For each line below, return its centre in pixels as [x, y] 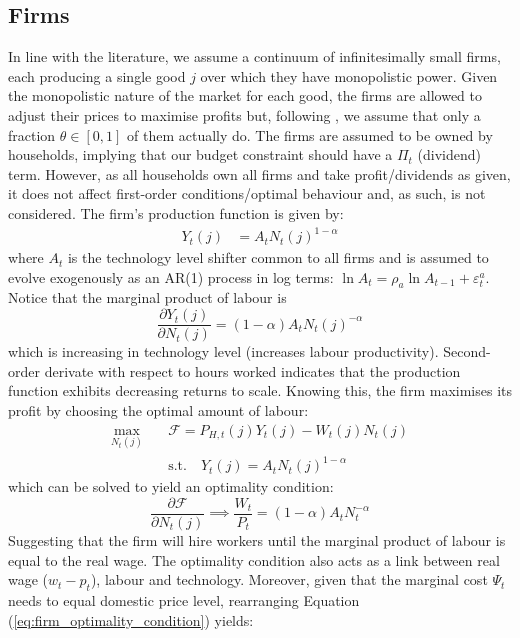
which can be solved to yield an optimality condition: [171, 486]
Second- [467, 351]
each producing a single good [97, 75]
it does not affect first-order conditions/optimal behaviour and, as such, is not [247, 193]
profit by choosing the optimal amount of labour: [158, 409]
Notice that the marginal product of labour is [147, 297]
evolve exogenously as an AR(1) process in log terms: [171, 276]
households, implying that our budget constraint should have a [200, 154]
